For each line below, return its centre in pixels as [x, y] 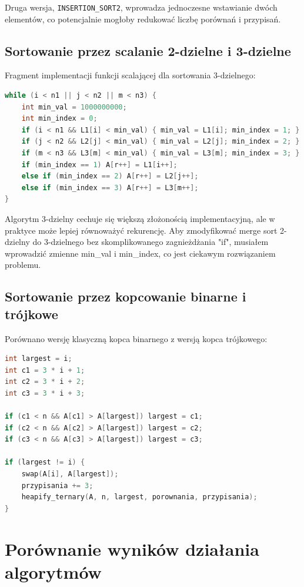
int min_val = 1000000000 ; [74, 107]
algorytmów [53, 571]
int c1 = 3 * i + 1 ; [45, 370]
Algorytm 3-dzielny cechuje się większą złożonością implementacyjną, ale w [140, 218]
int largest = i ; [39, 359]
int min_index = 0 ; [59, 119]
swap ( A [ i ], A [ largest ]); [70, 474]
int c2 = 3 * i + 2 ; [45, 382]
